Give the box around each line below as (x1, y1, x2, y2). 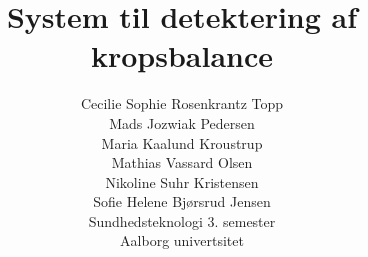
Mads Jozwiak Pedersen (109, 112, 255, 133)
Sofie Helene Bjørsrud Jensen (93, 191, 271, 212)
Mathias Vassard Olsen (111, 152, 253, 173)
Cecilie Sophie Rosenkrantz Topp (80, 93, 284, 114)
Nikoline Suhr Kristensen (105, 171, 259, 192)
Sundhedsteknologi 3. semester (88, 210, 276, 231)
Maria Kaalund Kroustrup (101, 132, 263, 153)
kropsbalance (90, 35, 274, 76)
